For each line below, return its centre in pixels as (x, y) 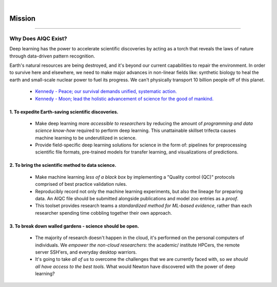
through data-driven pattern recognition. (52, 56)
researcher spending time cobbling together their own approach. (104, 213)
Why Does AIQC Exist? (38, 39)
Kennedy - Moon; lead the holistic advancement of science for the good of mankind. (124, 99)
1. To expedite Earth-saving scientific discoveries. (64, 112)
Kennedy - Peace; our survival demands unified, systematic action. (106, 91)
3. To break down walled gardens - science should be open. (74, 226)
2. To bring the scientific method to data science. (63, 165)
